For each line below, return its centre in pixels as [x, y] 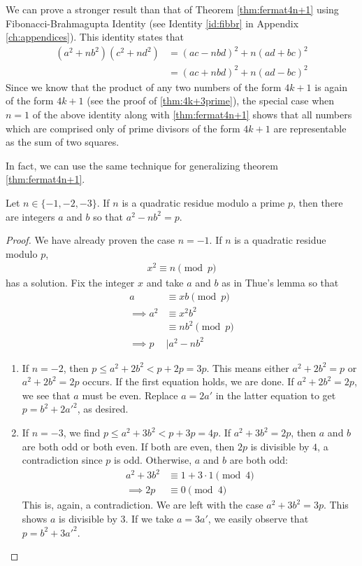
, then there [318, 202]
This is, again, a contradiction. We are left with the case [143, 505]
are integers [30, 216]
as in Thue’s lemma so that [280, 283]
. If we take [150, 519]
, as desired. [103, 409]
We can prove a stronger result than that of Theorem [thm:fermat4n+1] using [172, 9]
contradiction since [62, 460]
